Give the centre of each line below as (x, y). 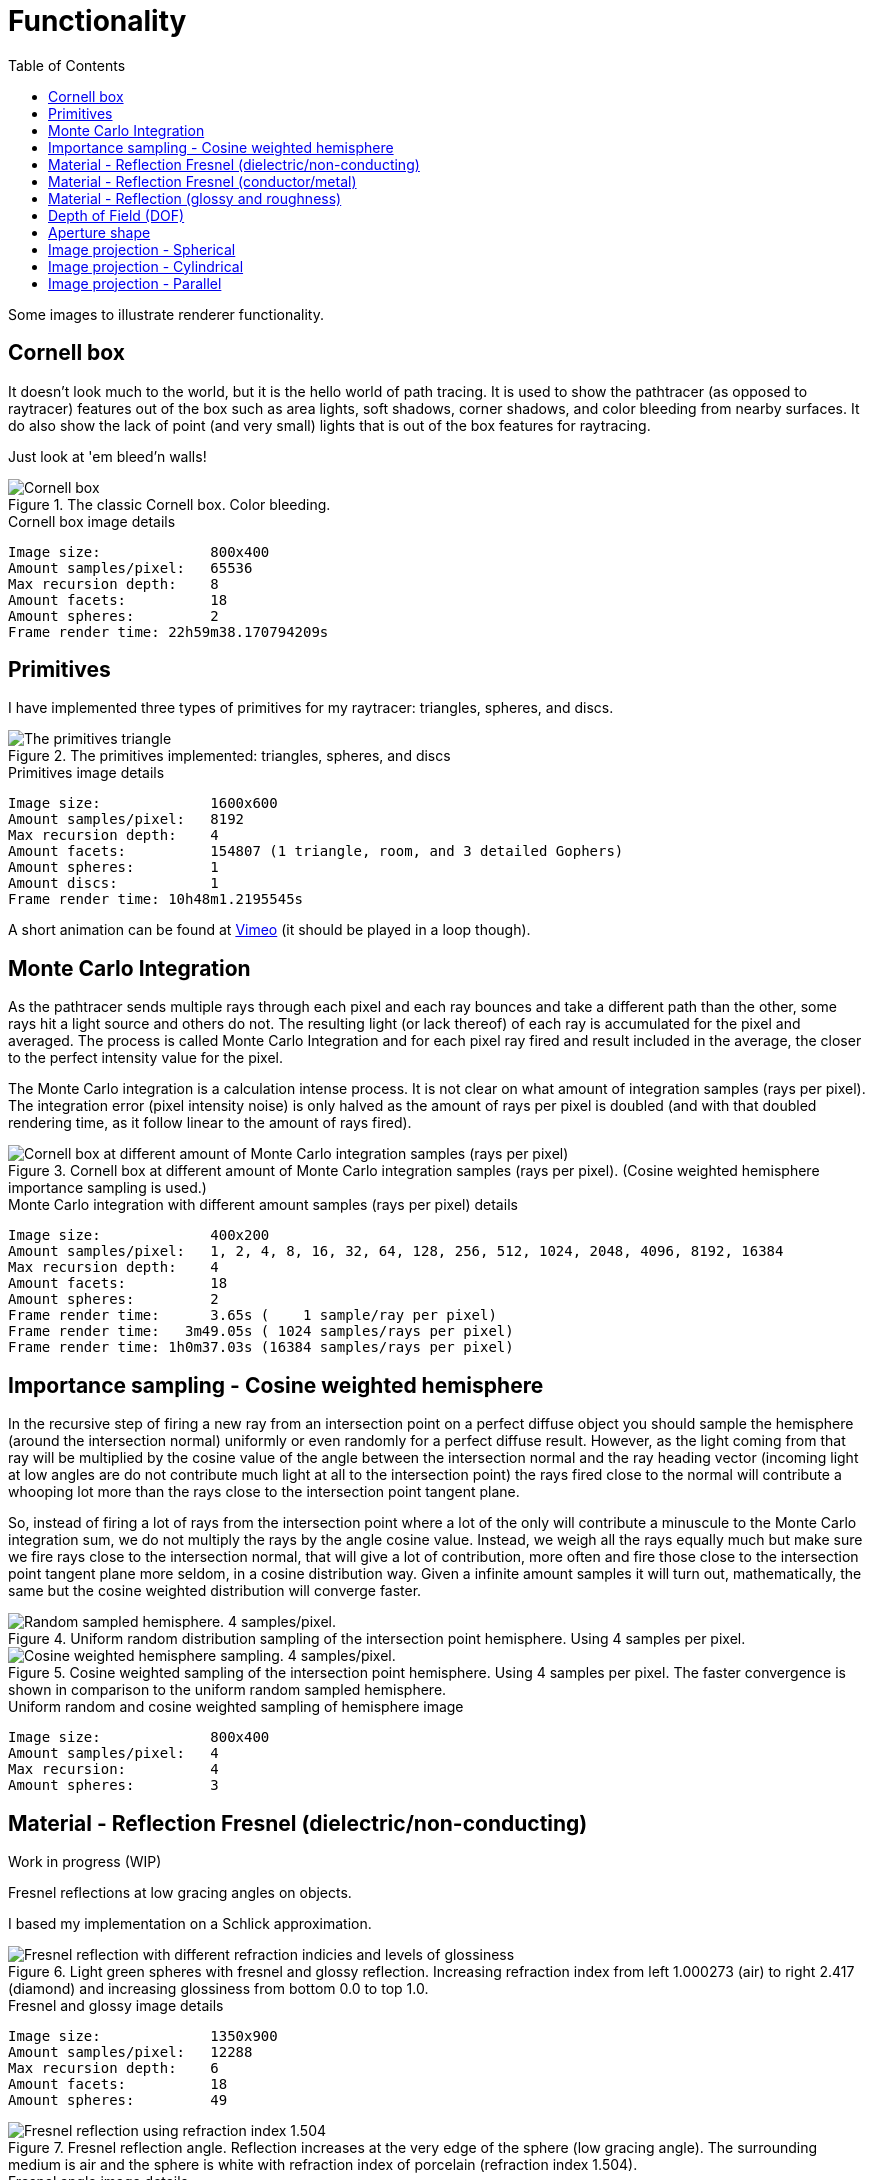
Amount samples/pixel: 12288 (130, 2051)
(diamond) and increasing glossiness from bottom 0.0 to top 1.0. (218, 1988)
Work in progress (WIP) (85, 1861)
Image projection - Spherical (142, 249)
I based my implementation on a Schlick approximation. (190, 1923)
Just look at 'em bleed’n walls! (107, 456)
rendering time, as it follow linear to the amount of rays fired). (210, 1123)
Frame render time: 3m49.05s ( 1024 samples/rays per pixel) (261, 1331)
